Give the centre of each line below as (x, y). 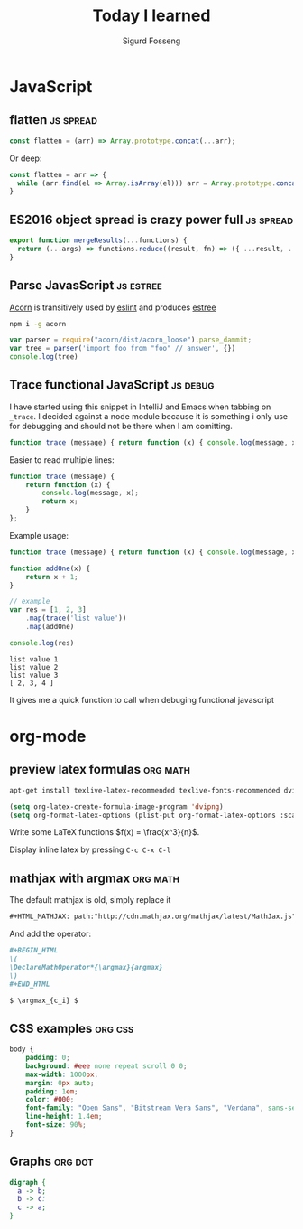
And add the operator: (50, 934)
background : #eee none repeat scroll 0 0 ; (106, 1066)
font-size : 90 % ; (56, 1125)
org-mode (48, 736)
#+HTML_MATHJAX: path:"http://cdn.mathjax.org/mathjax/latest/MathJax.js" (153, 917)
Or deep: (26, 158)
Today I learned (151, 16)
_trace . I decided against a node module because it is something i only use (149, 416)
